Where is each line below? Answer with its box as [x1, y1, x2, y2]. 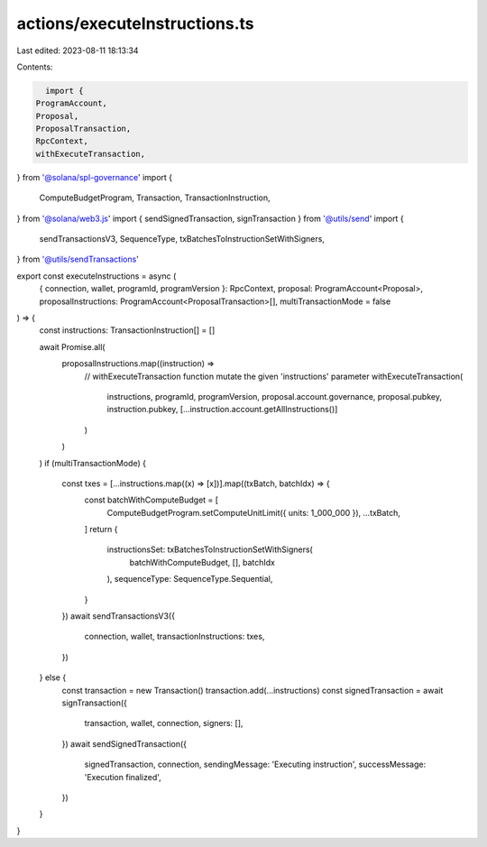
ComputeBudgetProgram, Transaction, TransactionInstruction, [39, 192, 271, 203]
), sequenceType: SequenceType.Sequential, [106, 574, 273, 585]
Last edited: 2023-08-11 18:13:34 [16, 45, 139, 56]
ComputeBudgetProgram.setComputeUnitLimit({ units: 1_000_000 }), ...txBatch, [106, 507, 401, 518]
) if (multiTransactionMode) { [39, 457, 146, 468]
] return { [84, 524, 118, 535]
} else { [39, 672, 67, 683]
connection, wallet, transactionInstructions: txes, [84, 631, 265, 642]
